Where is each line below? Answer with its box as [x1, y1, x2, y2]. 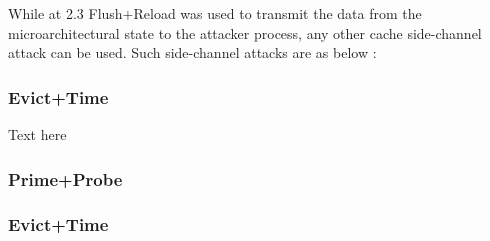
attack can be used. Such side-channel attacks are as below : [8, 42, 377, 63]
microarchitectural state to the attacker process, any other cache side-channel [8, 22, 482, 43]
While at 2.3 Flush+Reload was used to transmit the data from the [8, 3, 422, 23]
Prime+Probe [8, 166, 123, 191]
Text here [8, 124, 67, 144]
